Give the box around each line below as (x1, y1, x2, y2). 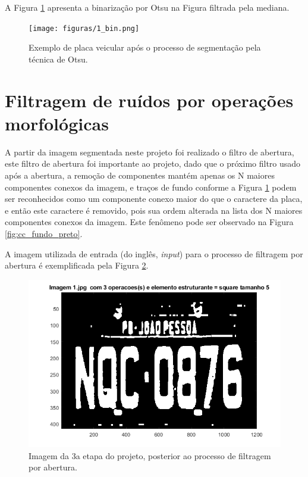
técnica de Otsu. (29, 52, 88, 65)
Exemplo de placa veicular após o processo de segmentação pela (29, 41, 261, 54)
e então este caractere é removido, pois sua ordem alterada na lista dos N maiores (5, 204, 303, 216)
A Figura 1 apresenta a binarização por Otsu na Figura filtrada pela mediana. (5, 1, 290, 13)
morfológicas (5, 111, 109, 135)
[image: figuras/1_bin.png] (29, 24, 140, 33)
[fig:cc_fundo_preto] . (5, 227, 83, 239)
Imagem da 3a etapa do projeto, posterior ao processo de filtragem (29, 449, 271, 462)
